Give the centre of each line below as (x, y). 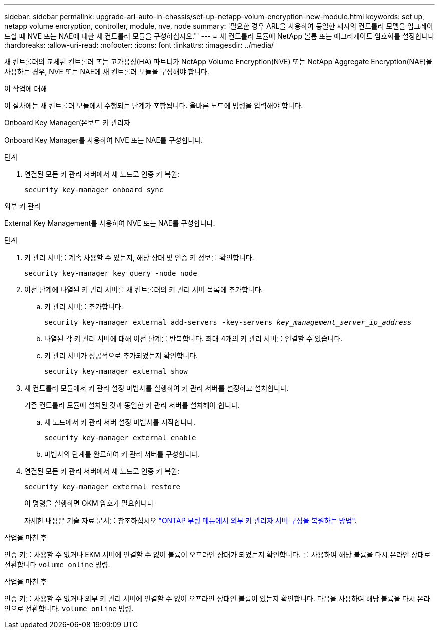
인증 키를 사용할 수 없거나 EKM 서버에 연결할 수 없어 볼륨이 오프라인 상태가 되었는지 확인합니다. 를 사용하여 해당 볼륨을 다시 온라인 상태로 (217, 554)
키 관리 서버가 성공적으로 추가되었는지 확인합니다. (121, 356)
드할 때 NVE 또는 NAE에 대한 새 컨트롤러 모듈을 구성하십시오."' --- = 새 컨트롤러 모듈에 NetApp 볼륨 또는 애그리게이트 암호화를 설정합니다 (220, 36)
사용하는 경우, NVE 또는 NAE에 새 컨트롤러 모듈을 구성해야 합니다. (107, 72)
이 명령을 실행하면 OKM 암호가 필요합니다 (89, 503)
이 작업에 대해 (26, 89)
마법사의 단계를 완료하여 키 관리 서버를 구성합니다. (122, 454)
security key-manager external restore (102, 487)
